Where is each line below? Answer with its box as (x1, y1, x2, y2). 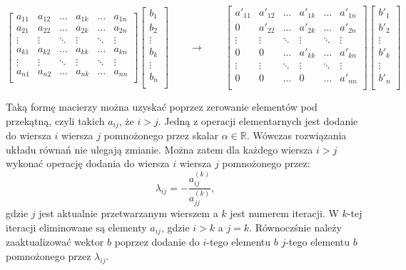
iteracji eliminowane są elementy (6, 219, 147, 234)
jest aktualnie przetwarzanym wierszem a (39, 206, 218, 221)
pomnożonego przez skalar (103, 128, 218, 143)
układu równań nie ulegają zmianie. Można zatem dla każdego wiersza (6, 141, 313, 156)
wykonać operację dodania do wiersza (6, 156, 170, 171)
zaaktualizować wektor (6, 234, 104, 249)
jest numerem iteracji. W (230, 206, 339, 221)
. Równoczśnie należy (249, 219, 342, 234)
